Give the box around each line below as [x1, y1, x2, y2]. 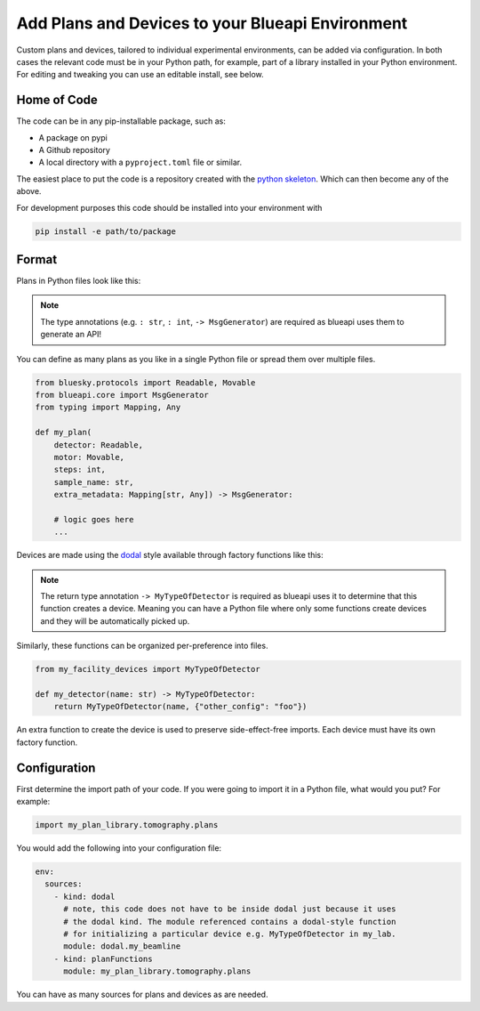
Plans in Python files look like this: [16, 276, 141, 287]
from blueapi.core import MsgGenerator [35, 390, 209, 400]
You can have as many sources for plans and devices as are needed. [16, 989, 268, 1000]
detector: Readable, [53, 440, 144, 449]
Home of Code [16, 93, 98, 108]
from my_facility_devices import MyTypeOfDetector [35, 664, 261, 675]
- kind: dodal [53, 891, 116, 902]
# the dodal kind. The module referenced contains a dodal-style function [63, 917, 396, 926]
